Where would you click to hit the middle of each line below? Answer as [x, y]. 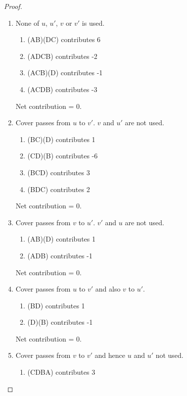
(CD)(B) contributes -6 [63, 156]
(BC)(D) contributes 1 [61, 139]
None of [27, 23]
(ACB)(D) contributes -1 [65, 73]
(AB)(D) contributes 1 [61, 239]
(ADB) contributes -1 [60, 255]
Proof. [13, 6]
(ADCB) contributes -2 [62, 56]
